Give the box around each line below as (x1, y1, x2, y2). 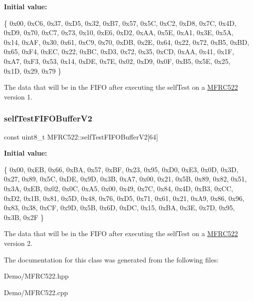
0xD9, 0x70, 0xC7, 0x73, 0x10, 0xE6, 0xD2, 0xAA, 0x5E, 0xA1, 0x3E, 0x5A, (4, 27, 234, 38)
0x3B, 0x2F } (4, 212, 44, 222)
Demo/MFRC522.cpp (4, 287, 68, 297)
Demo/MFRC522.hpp (4, 271, 69, 281)
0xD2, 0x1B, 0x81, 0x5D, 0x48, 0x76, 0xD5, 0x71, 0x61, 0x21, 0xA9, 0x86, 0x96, (4, 193, 245, 203)
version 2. (4, 238, 33, 248)
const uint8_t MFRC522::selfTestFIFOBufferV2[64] (4, 131, 158, 141)
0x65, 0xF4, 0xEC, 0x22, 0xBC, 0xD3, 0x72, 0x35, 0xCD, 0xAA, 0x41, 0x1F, (4, 46, 234, 57)
